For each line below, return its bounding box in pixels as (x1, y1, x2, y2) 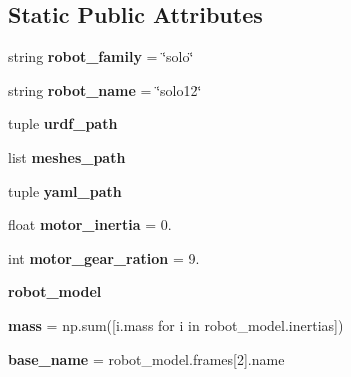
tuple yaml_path (8, 180, 122, 201)
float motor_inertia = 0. (8, 214, 172, 235)
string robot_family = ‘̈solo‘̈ (8, 46, 194, 67)
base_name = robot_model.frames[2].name (8, 348, 285, 369)
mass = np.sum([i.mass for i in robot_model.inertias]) (8, 314, 344, 335)
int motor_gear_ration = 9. (8, 247, 200, 268)
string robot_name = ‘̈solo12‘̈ (8, 79, 202, 100)
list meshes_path (8, 146, 126, 167)
